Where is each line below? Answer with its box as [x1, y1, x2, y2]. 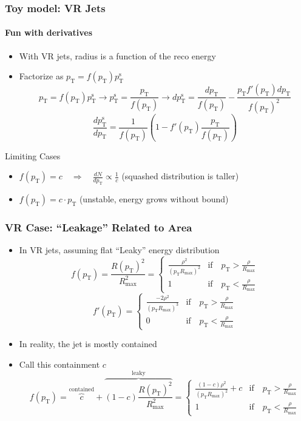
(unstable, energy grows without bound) [79, 192, 229, 205]
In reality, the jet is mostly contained [19, 337, 157, 350]
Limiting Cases [5, 149, 61, 162]
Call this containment [19, 358, 100, 371]
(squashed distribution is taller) [121, 170, 239, 182]
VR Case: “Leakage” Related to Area [5, 219, 192, 234]
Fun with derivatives [5, 26, 93, 39]
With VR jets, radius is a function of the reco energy [19, 49, 216, 62]
